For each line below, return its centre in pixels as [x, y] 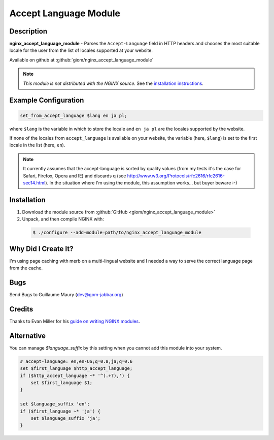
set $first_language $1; [62, 383]
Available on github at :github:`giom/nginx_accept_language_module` [81, 60]
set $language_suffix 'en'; [55, 404]
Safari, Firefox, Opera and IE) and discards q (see [75, 176]
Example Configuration [47, 100]
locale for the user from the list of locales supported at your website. [81, 50]
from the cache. [26, 268]
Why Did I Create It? [41, 249]
